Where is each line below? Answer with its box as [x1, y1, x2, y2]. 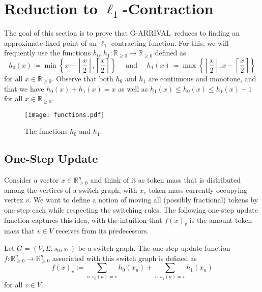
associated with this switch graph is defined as [52, 252, 197, 263]
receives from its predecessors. [55, 225, 149, 236]
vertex [4, 194, 23, 205]
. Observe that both [51, 73, 113, 83]
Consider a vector [4, 174, 59, 185]
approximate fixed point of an [4, 37, 97, 48]
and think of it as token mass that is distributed [90, 174, 241, 185]
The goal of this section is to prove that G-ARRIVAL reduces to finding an [4, 27, 240, 38]
